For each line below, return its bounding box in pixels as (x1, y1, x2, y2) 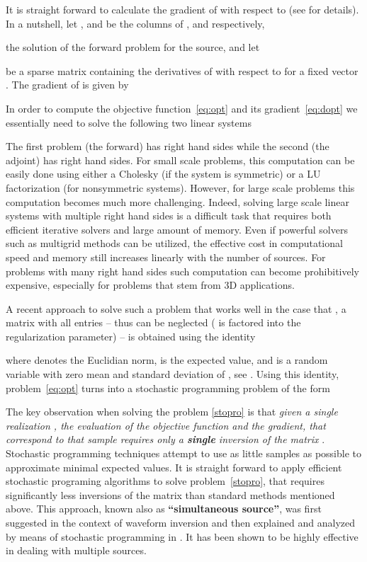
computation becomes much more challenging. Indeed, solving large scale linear (6, 194, 349, 209)
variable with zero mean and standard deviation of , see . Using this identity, (6, 367, 339, 382)
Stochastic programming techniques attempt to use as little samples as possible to (6, 446, 361, 461)
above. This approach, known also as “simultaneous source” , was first (6, 501, 322, 516)
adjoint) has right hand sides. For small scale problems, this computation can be (6, 152, 355, 167)
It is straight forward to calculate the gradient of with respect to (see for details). (6, 2, 359, 16)
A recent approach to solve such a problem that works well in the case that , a (6, 301, 346, 316)
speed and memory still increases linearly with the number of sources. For (6, 249, 326, 264)
